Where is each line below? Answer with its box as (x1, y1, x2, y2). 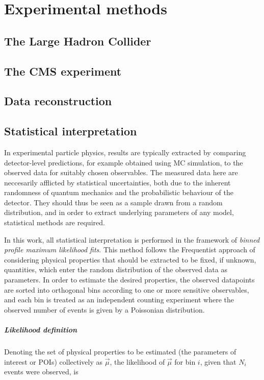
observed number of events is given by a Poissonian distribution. (4, 304, 205, 315)
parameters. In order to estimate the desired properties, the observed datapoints (4, 274, 255, 285)
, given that (200, 356, 236, 367)
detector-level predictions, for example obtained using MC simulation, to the (4, 157, 243, 168)
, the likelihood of (110, 356, 165, 367)
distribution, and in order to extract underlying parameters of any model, (4, 207, 234, 218)
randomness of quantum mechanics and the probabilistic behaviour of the (4, 187, 234, 198)
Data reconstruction (4, 93, 112, 109)
